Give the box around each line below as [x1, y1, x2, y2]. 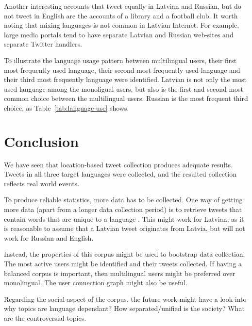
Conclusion [4, 131, 79, 151]
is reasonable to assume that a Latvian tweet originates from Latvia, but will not [4, 223, 245, 233]
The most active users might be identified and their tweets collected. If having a [4, 259, 242, 268]
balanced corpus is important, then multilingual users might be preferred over [4, 268, 235, 278]
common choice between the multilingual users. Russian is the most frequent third [4, 93, 248, 103]
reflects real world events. [4, 178, 80, 188]
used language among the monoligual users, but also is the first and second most [4, 83, 244, 94]
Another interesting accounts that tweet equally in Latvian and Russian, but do [4, 1, 241, 11]
